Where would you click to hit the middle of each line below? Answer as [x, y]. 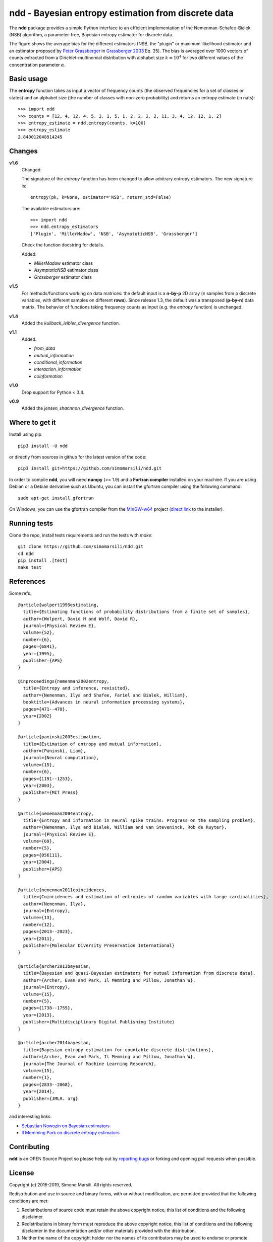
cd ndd [26, 553]
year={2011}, [39, 938]
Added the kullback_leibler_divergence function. [71, 323]
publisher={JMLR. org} [51, 1098]
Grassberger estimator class [63, 277]
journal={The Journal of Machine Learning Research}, [90, 1064]
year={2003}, [39, 785]
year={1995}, [39, 654]
